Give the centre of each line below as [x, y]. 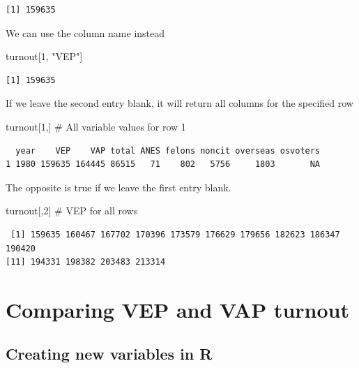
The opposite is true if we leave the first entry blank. [119, 187]
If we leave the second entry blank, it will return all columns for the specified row [179, 103]
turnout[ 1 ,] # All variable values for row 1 [96, 126]
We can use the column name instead [85, 32]
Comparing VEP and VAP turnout [177, 309]
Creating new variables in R [109, 354]
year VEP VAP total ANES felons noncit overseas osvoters [168, 150]
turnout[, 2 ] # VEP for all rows [72, 211]
